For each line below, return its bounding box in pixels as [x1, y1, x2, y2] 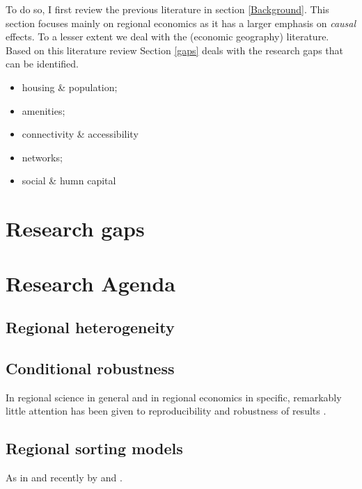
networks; [22, 150, 63, 164]
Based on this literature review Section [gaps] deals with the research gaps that [6, 42, 344, 57]
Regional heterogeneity [6, 316, 175, 338]
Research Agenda [6, 268, 175, 297]
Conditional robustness [6, 357, 175, 378]
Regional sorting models [6, 438, 183, 459]
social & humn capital [22, 173, 116, 188]
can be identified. [6, 56, 79, 71]
